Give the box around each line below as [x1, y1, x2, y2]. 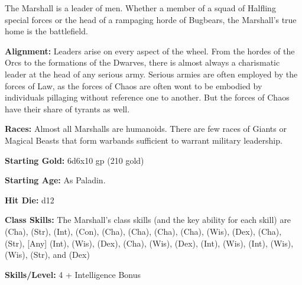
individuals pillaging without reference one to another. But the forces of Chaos [5, 91, 290, 103]
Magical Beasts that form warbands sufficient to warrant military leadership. [5, 134, 282, 146]
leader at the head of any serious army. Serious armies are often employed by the [5, 67, 298, 80]
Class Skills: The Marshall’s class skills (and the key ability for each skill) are [5, 213, 291, 226]
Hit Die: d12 [5, 193, 54, 206]
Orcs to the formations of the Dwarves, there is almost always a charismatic [5, 56, 280, 69]
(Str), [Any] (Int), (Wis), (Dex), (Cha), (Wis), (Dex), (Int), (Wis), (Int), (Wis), [5, 237, 294, 249]
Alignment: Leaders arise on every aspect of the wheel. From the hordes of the [5, 44, 295, 57]
